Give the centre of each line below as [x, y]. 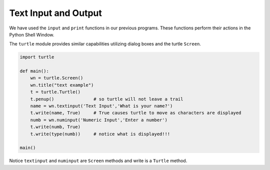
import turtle [37, 57]
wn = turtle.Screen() [57, 78]
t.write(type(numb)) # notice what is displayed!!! [100, 134]
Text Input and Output [55, 13]
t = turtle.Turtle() [55, 92]
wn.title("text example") [62, 85]
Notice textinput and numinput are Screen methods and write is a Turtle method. [98, 161]
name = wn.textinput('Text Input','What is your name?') [101, 106]
